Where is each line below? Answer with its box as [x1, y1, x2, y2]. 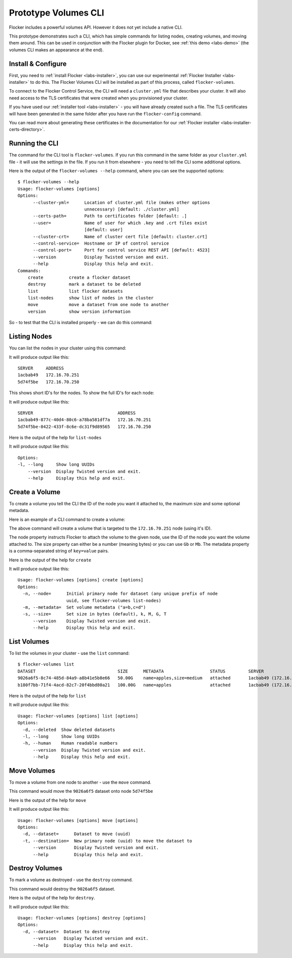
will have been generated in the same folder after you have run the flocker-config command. [9, 111, 202, 116]
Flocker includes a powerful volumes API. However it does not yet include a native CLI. [9, 24, 183, 30]
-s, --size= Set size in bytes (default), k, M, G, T [22, 612, 166, 617]
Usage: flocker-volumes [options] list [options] [18, 713, 139, 719]
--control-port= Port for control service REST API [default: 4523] [33, 248, 210, 253]
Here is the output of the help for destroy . [9, 895, 95, 901]
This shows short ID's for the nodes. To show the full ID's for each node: [9, 390, 154, 396]
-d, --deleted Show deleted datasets [22, 727, 115, 732]
